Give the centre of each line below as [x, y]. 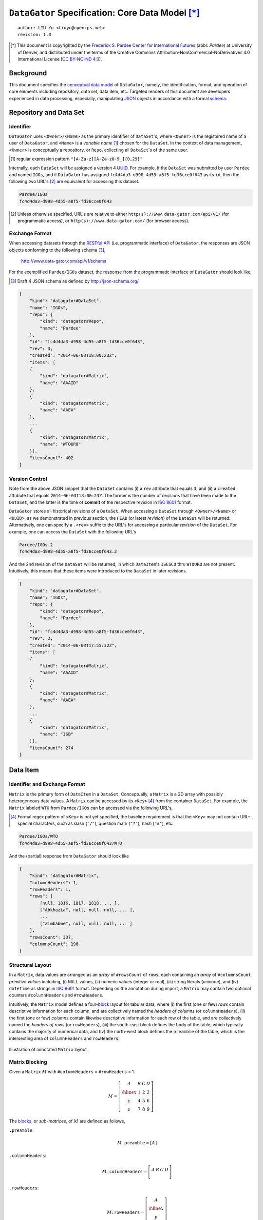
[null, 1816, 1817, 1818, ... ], [80, 903]
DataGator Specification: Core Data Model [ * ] [104, 13]
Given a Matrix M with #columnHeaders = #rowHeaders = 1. [72, 1072]
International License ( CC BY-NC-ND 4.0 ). [60, 59]
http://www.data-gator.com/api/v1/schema [64, 261]
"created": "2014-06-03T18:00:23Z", [73, 356]
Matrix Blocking [28, 1062]
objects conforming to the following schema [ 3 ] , [57, 250]
